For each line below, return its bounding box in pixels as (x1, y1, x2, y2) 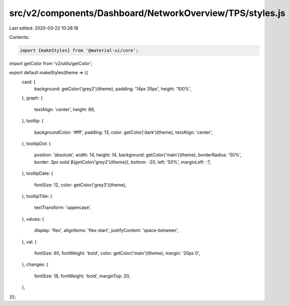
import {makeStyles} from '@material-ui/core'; (19, 48, 138, 53)
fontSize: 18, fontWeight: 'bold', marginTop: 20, (34, 273, 130, 279)
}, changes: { (21, 261, 48, 267)
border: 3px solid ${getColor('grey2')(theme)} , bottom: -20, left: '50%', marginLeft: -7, (34, 159, 211, 165)
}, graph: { (21, 95, 43, 101)
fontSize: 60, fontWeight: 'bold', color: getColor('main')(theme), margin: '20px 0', (34, 250, 200, 256)
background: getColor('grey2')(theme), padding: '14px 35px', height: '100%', (34, 86, 192, 92)
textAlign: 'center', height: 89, (34, 106, 95, 112)
